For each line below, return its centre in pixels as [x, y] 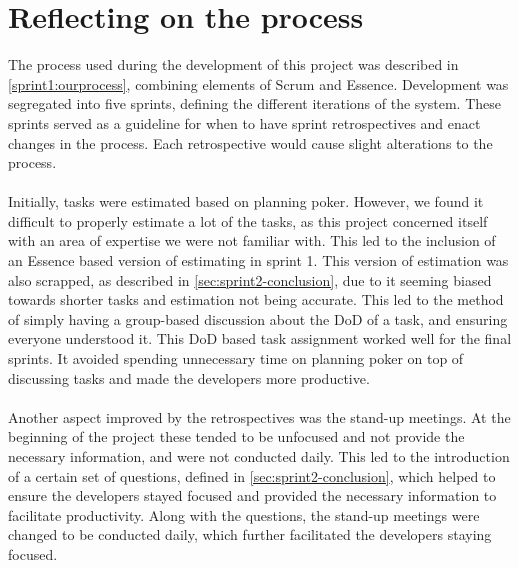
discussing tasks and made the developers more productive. [189, 377]
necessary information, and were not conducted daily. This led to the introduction [259, 456]
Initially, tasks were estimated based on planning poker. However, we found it [246, 201]
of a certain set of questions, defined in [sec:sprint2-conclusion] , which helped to [252, 475]
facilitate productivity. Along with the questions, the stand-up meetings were [244, 514]
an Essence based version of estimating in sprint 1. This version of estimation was [258, 260]
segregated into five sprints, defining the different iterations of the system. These [254, 103]
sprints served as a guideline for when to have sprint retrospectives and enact [244, 122]
